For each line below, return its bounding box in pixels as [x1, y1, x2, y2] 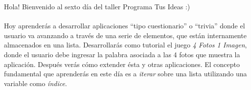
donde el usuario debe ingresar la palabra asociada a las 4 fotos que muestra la [4, 49, 240, 59]
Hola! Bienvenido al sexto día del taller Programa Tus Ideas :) [4, 1, 190, 11]
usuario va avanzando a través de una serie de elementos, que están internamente [4, 30, 247, 40]
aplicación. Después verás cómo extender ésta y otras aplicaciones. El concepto [4, 59, 240, 69]
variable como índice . [4, 78, 67, 88]
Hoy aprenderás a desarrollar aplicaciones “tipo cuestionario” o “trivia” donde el [4, 21, 245, 31]
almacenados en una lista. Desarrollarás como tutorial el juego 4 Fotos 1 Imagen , [4, 40, 247, 50]
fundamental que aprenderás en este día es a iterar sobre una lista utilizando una [4, 68, 247, 79]
